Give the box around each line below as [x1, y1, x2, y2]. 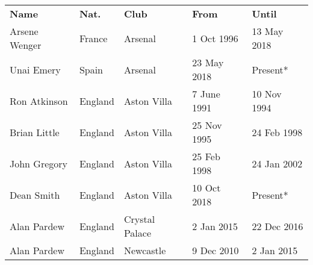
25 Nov [192, 118, 222, 132]
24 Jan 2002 [252, 156, 303, 170]
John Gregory [10, 156, 68, 170]
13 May [252, 24, 284, 38]
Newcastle [123, 243, 166, 257]
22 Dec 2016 [252, 219, 303, 233]
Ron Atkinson [10, 93, 68, 108]
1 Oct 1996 [192, 31, 238, 45]
